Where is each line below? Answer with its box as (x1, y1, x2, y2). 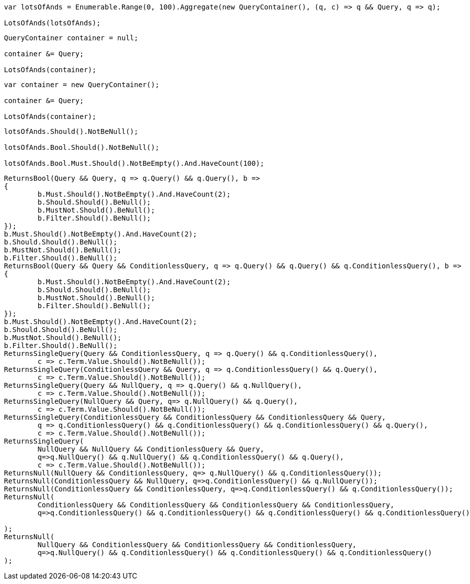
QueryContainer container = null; (4, 34, 138, 42)
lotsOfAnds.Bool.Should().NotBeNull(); (4, 143, 159, 151)
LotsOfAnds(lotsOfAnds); (4, 19, 101, 27)
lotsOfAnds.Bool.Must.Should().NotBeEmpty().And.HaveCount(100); (4, 159, 264, 167)
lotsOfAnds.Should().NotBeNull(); (4, 127, 138, 135)
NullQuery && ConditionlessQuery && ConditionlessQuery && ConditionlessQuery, (37, 541, 357, 549)
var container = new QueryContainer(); (4, 81, 159, 89)
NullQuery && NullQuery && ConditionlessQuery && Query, (37, 445, 264, 453)
